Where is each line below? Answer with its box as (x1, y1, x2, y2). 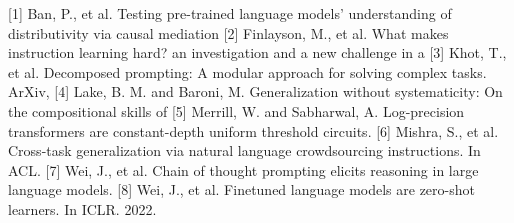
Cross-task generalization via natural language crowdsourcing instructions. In (8, 140, 481, 161)
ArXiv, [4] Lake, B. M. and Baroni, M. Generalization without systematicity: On (8, 81, 503, 102)
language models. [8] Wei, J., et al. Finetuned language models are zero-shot (8, 179, 475, 200)
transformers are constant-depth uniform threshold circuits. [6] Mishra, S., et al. (8, 120, 499, 141)
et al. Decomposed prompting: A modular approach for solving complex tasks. (8, 61, 487, 82)
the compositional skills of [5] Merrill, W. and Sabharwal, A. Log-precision (8, 100, 465, 121)
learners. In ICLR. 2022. (8, 198, 157, 219)
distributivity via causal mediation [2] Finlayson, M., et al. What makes (8, 22, 449, 43)
